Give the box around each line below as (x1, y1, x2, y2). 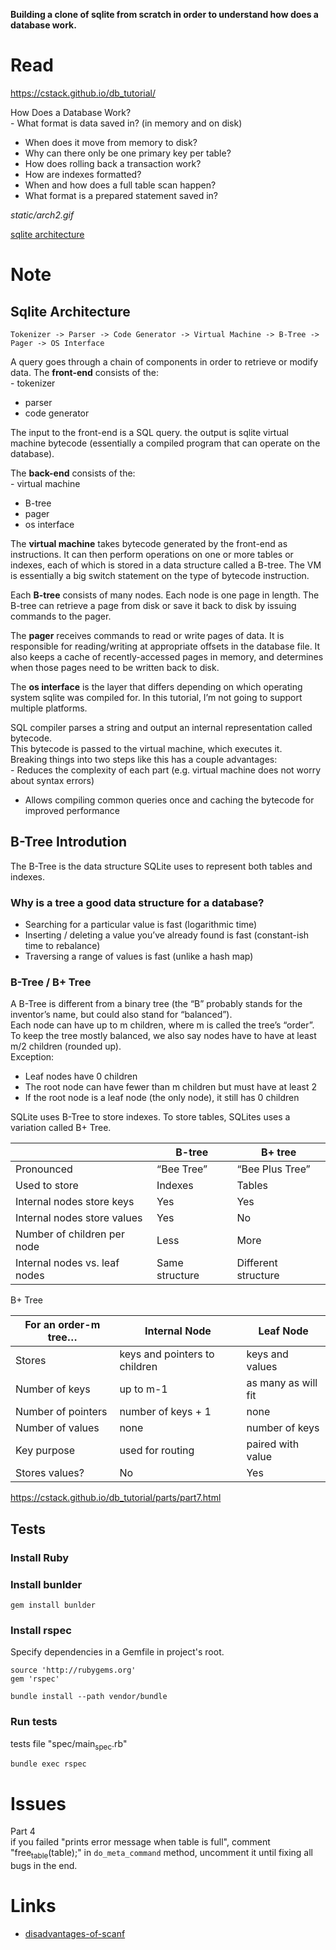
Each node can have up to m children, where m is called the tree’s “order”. (10, 1019, 315, 1031)
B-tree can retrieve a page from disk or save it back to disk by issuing (10, 599, 297, 611)
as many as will (246, 1376, 318, 1390)
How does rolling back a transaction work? (24, 157, 202, 169)
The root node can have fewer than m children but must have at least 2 (24, 1081, 317, 1093)
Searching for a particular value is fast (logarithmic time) (24, 919, 258, 931)
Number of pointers (15, 1405, 108, 1419)
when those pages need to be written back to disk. (10, 661, 220, 673)
